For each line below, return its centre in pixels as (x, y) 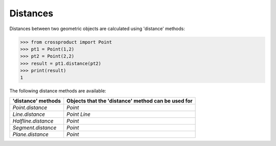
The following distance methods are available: (58, 91)
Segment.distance (34, 128)
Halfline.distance (33, 121)
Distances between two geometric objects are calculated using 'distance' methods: (97, 29)
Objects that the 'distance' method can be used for (130, 101)
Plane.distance (30, 134)
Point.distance (30, 107)
